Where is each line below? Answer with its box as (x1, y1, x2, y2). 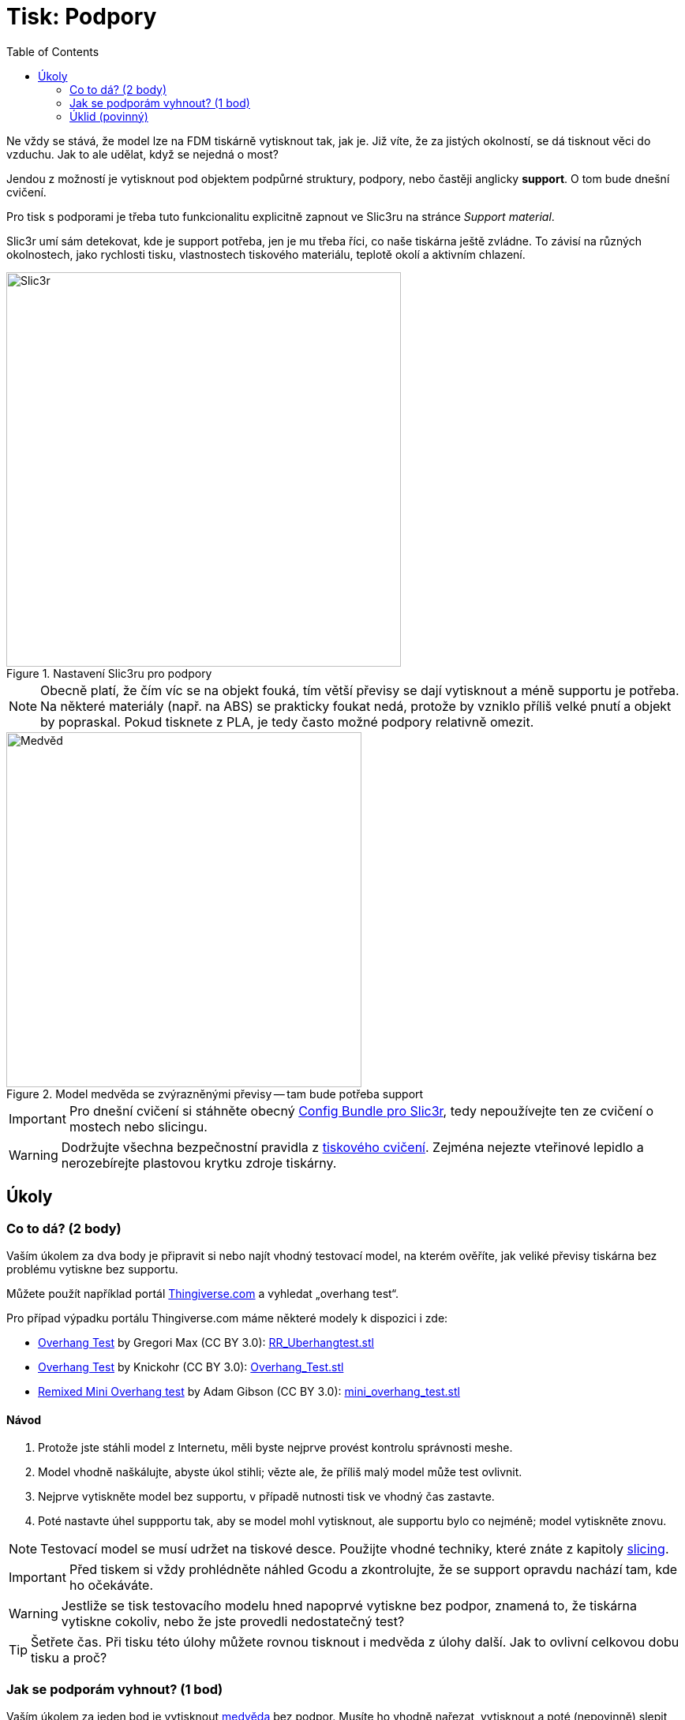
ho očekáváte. (69, 1577, 154, 1594)
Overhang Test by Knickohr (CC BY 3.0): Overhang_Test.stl (38, 1359, 344, 1374)
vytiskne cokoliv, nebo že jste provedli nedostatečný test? (61, 1613, 405, 1630)
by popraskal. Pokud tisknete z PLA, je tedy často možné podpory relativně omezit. (40, 713, 534, 730)
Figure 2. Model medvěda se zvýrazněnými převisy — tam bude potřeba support (6, 1086, 424, 1101)
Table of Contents (6, 44, 99, 58)
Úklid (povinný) (69, 109, 148, 123)
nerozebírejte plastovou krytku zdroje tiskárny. (61, 1154, 337, 1171)
